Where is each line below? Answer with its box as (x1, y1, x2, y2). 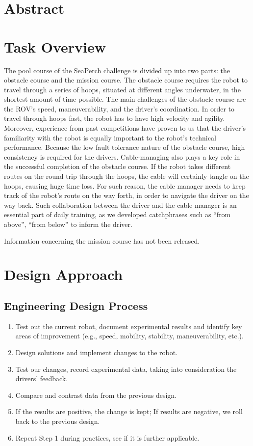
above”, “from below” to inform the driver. (4, 219, 132, 229)
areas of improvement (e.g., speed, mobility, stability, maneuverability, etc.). (15, 331, 244, 341)
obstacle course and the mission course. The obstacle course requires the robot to (4, 75, 248, 85)
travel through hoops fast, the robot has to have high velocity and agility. (4, 113, 225, 123)
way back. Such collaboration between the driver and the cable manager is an (4, 199, 237, 210)
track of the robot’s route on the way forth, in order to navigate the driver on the (4, 190, 249, 200)
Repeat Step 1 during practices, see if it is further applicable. (15, 432, 200, 443)
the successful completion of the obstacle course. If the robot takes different (4, 161, 231, 171)
